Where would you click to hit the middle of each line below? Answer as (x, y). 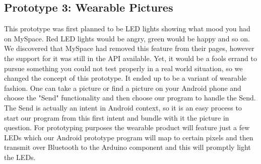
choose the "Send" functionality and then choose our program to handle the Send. (130, 98)
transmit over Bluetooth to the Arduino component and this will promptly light (127, 147)
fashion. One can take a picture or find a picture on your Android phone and (123, 88)
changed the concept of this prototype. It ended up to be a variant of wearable (125, 78)
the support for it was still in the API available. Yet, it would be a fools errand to (130, 58)
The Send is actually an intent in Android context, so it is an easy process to (123, 107)
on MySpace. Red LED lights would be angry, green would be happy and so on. (127, 38)
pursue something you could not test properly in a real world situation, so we (123, 68)
